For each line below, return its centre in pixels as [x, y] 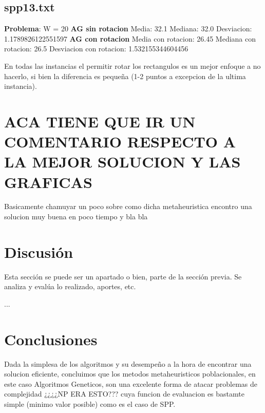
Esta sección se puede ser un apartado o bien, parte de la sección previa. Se [123, 276]
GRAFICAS [48, 182]
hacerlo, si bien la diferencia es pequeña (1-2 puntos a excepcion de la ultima [125, 76]
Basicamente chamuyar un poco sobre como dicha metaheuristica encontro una [128, 206]
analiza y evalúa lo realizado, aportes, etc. [70, 286]
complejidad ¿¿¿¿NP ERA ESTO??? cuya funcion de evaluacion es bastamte [124, 394]
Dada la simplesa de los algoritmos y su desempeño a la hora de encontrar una [128, 363]
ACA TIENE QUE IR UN [100, 121]
